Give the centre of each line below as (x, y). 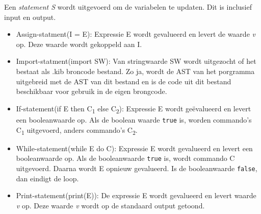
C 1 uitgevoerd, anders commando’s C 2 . (77, 130)
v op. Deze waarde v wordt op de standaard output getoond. (110, 205)
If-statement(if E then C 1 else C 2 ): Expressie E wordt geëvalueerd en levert (134, 109)
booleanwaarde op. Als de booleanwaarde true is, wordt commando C (125, 158)
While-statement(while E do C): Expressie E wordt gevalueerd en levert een (134, 148)
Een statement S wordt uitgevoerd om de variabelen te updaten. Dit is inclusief (128, 7)
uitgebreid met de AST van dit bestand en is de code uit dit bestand (124, 81)
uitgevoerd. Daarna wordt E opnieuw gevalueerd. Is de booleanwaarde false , (137, 168)
